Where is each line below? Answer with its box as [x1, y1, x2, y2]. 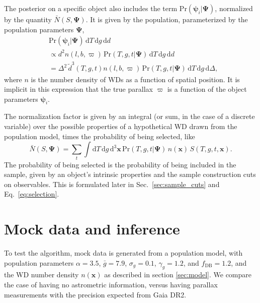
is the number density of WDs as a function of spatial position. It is [31, 74, 240, 84]
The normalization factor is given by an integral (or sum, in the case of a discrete [4, 111, 255, 122]
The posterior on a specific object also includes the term [4, 3, 178, 13]
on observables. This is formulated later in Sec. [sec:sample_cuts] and [4, 178, 220, 189]
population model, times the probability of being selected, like [4, 131, 195, 141]
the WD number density [4, 269, 79, 280]
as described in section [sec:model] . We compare [104, 269, 252, 280]
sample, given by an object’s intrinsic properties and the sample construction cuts [4, 169, 256, 179]
